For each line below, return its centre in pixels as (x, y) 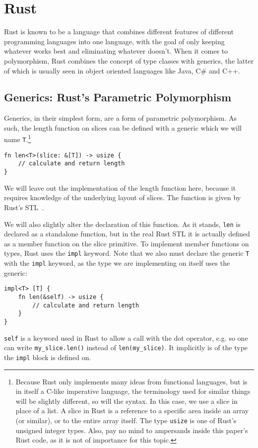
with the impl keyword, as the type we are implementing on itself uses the (117, 263)
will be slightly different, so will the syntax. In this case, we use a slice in (127, 401)
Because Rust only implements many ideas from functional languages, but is (131, 381)
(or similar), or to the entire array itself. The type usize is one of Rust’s (126, 420)
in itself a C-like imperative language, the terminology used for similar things (133, 391)
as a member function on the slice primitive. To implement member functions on (127, 243)
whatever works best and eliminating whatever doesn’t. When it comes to (116, 51)
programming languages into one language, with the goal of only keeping (114, 41)
